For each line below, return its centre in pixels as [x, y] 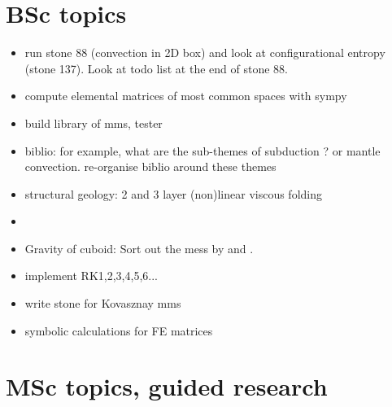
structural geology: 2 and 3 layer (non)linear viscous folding [173, 193]
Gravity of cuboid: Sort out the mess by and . [139, 248]
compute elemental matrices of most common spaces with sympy [186, 96]
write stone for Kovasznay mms [103, 303]
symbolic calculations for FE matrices [119, 330]
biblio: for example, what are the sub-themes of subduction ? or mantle [203, 150]
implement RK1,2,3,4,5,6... [91, 276]
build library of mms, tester [94, 123]
